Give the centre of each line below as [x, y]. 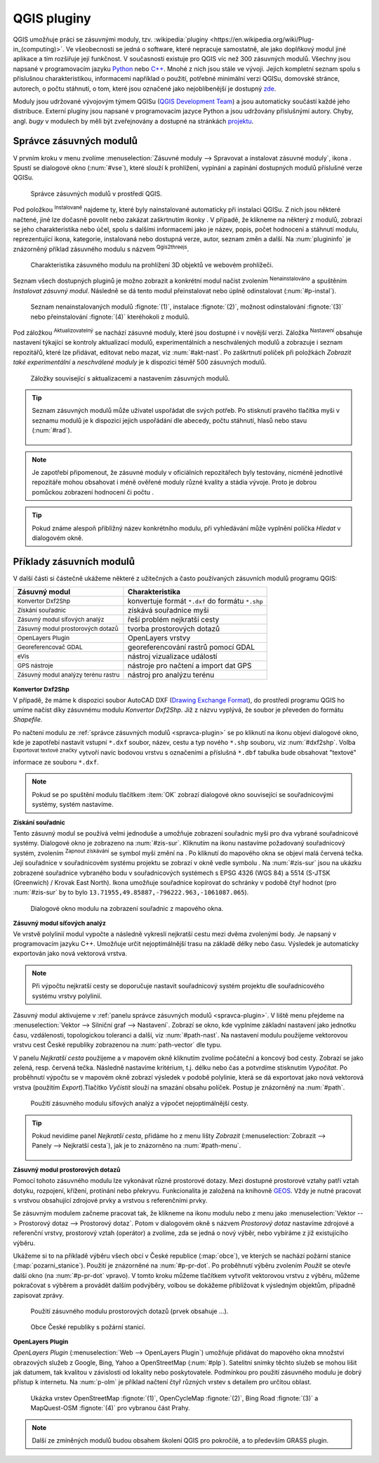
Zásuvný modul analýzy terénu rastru [68, 675]
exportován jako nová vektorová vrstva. [70, 954]
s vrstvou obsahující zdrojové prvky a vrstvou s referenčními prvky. [110, 1200]
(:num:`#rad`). [52, 430]
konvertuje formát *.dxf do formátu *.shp [195, 601]
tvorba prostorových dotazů [174, 629]
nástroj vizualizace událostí [172, 656]
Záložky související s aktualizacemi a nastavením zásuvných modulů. [130, 378]
